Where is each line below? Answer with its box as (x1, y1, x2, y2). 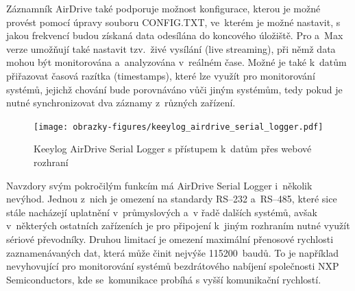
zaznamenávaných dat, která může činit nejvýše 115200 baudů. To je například (6, 245, 339, 259)
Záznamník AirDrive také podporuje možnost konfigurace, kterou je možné (6, 1, 321, 15)
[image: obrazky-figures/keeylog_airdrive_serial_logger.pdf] (34, 121, 323, 132)
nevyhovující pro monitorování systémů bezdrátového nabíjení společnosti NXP (6, 259, 339, 273)
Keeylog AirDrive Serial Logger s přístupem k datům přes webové (34, 141, 312, 156)
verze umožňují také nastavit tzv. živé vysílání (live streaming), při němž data (6, 41, 336, 56)
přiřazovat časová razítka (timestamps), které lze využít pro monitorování (6, 68, 315, 82)
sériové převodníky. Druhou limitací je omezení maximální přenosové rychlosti (6, 231, 334, 246)
